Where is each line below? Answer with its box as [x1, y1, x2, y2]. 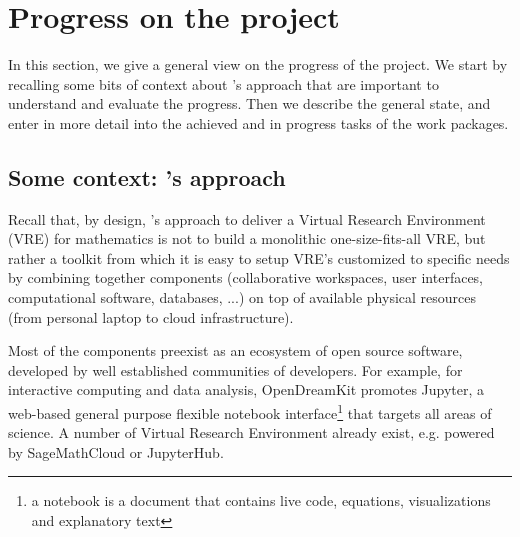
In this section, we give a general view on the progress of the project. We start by [8, 54, 508, 75]
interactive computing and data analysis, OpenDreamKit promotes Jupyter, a [8, 379, 485, 400]
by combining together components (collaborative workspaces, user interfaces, [8, 267, 484, 288]
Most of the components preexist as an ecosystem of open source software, [8, 340, 463, 361]
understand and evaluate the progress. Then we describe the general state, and [8, 93, 491, 114]
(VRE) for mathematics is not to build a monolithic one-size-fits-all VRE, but [8, 228, 486, 249]
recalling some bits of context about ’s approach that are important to [8, 73, 439, 94]
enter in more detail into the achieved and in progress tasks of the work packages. [8, 112, 509, 133]
